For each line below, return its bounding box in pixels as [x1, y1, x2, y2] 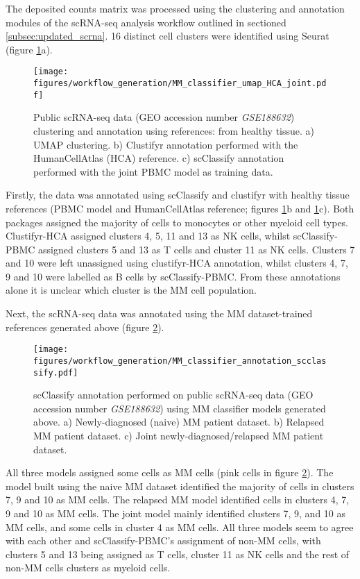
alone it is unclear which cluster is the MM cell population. [6, 283, 257, 297]
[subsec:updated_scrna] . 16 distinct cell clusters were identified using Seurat [6, 28, 329, 43]
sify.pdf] [33, 367, 78, 378]
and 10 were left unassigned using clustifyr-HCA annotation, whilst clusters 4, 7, [6, 255, 348, 270]
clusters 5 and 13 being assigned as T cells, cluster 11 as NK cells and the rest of [6, 546, 350, 561]
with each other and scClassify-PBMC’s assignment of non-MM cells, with [6, 533, 321, 548]
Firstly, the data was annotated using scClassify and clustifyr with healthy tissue [6, 187, 350, 202]
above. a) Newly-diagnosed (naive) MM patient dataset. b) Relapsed [33, 414, 325, 429]
